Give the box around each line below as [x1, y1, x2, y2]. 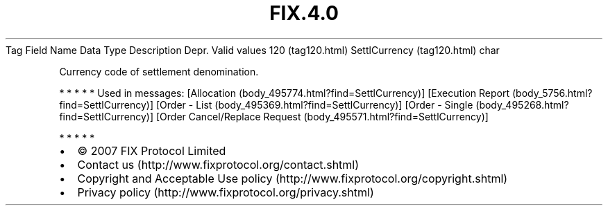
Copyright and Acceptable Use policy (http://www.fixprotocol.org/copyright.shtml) [77, 171, 508, 185]
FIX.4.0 [269, 1, 339, 25]
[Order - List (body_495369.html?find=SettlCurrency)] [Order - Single [155, 98, 473, 111]
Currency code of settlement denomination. [59, 65, 259, 77]
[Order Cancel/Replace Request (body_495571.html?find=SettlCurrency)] [155, 110, 489, 122]
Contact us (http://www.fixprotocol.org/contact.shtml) [77, 157, 360, 172]
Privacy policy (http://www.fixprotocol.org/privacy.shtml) [77, 185, 374, 199]
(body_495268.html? [475, 98, 569, 111]
